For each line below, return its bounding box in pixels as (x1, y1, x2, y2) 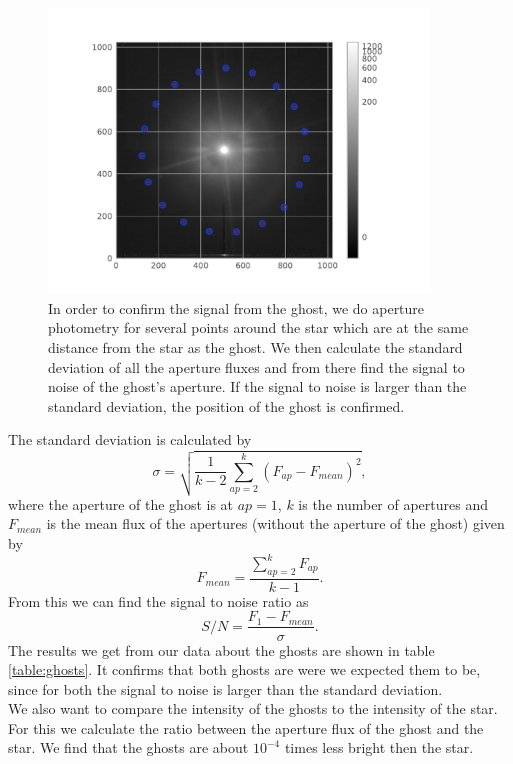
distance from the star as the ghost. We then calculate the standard (48, 336, 463, 357)
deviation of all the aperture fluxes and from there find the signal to (48, 356, 465, 377)
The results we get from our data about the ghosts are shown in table (8, 639, 435, 660)
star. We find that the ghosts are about (8, 737, 249, 758)
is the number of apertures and (298, 493, 489, 514)
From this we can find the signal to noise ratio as (8, 590, 309, 611)
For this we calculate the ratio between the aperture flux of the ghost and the (8, 717, 484, 738)
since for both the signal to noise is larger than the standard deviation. (8, 678, 443, 699)
